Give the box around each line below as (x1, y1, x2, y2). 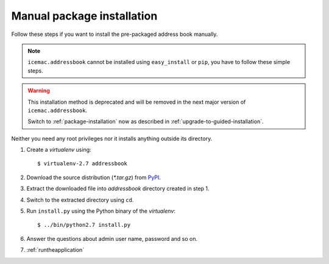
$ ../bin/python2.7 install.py (37, 221, 131, 229)
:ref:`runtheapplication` (26, 246, 85, 254)
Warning (27, 87, 50, 95)
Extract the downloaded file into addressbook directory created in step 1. (26, 185, 210, 192)
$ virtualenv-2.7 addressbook (37, 160, 128, 167)
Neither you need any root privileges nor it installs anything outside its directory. (11, 135, 213, 142)
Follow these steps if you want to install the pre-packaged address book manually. (11, 30, 218, 38)
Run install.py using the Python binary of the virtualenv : (26, 207, 176, 215)
